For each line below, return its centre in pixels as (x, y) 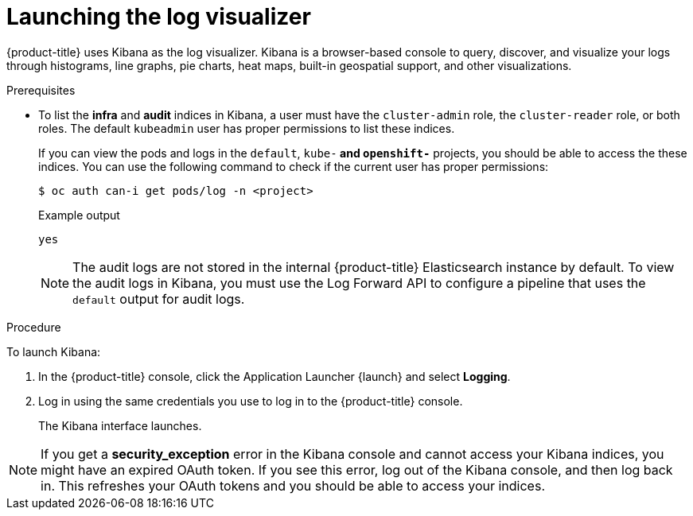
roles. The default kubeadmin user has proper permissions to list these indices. (247, 128)
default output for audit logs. (159, 299)
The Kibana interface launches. (120, 425)
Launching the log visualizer (159, 17)
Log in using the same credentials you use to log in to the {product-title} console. (251, 401)
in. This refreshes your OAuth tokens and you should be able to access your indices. (293, 485)
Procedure (34, 327)
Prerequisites (41, 90)
